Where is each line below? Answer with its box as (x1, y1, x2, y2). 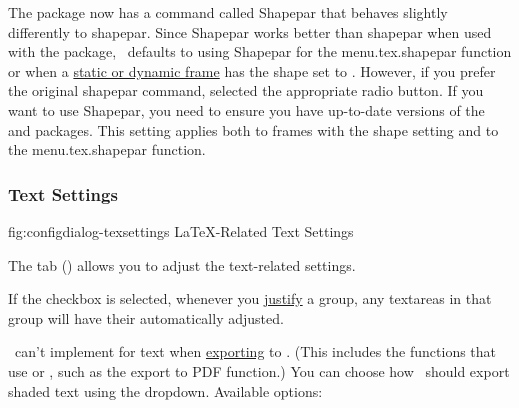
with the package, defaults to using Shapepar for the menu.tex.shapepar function (8, 41, 512, 62)
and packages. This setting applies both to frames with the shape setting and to (8, 119, 499, 140)
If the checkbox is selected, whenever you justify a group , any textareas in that (8, 288, 492, 309)
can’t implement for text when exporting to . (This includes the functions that (14, 341, 497, 362)
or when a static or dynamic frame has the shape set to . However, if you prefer (8, 60, 496, 81)
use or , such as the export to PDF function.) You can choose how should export (8, 360, 510, 381)
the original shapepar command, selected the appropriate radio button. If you (8, 80, 484, 101)
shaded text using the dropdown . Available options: (8, 380, 323, 401)
